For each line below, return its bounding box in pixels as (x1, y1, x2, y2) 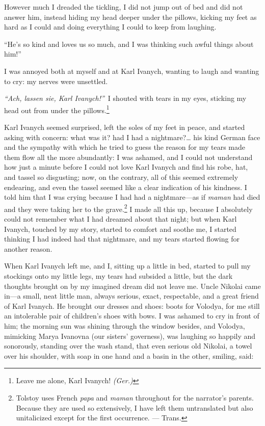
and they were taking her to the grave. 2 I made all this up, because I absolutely (4, 202, 253, 214)
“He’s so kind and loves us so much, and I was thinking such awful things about (4, 38, 254, 49)
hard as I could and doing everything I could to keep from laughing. (4, 21, 217, 32)
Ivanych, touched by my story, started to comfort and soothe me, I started (4, 223, 236, 234)
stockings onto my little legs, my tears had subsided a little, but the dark (4, 270, 233, 281)
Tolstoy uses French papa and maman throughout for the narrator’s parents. (16, 392, 254, 403)
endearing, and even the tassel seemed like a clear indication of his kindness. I (4, 181, 247, 192)
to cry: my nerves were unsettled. (4, 75, 108, 86)
